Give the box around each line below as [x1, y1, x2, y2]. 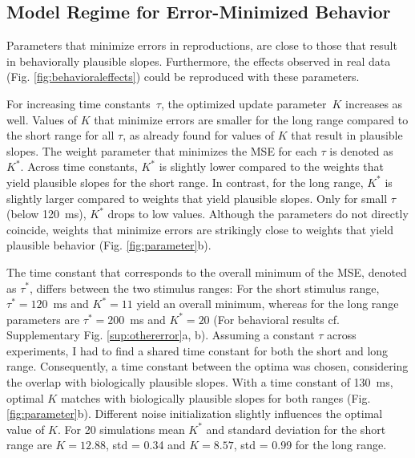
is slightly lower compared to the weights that [159, 158, 384, 175]
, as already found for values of [123, 127, 275, 144]
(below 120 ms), [6, 205, 87, 222]
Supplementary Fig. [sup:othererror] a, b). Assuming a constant [6, 326, 315, 343]
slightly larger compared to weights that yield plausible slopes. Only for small [6, 189, 388, 206]
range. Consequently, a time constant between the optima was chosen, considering [6, 358, 409, 375]
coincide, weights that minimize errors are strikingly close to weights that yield [6, 221, 394, 237]
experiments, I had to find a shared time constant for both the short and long [6, 342, 389, 359]
